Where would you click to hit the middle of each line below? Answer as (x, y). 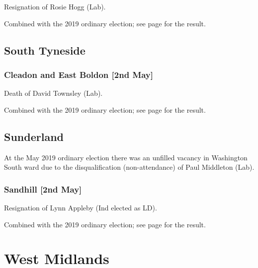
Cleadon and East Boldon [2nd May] (79, 74)
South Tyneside (45, 50)
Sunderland (34, 136)
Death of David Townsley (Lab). (53, 93)
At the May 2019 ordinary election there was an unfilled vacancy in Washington (126, 157)
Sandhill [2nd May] (43, 189)
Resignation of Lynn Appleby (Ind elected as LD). (81, 207)
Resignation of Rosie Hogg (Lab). (55, 6)
